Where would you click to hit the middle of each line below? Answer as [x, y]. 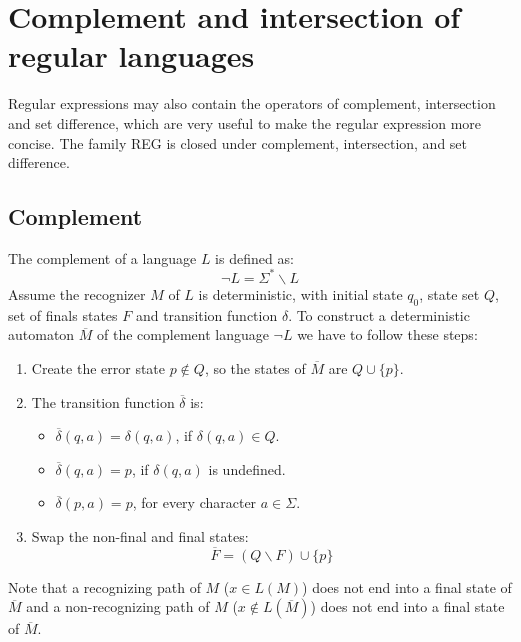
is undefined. [247, 468]
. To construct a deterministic [379, 314]
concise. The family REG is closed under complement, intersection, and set [238, 142]
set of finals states [63, 314]
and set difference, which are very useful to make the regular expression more [245, 122]
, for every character [194, 502]
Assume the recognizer [77, 293]
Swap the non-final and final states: [140, 535]
